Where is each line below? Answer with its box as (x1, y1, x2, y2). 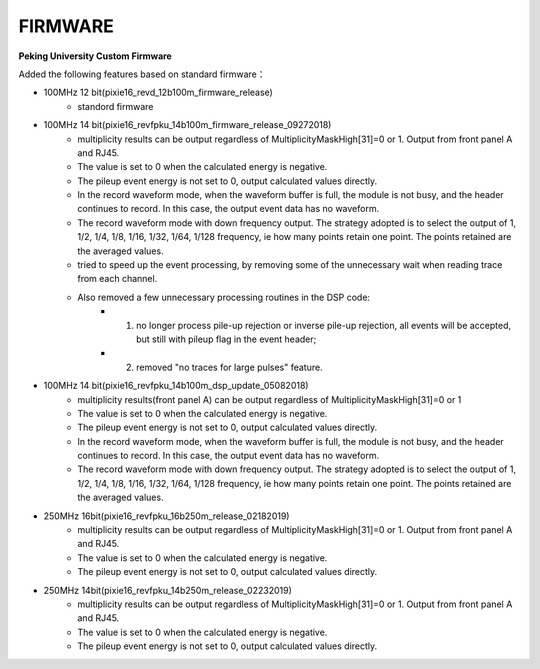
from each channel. (77, 273, 158, 285)
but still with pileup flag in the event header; (136, 333, 317, 345)
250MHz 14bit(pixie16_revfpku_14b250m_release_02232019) (43, 584, 292, 596)
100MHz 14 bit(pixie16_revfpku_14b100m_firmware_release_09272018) (43, 119, 332, 131)
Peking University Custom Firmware (18, 50, 172, 62)
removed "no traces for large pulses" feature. (136, 361, 324, 373)
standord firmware (77, 100, 154, 112)
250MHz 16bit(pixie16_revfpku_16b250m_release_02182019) (43, 510, 290, 522)
